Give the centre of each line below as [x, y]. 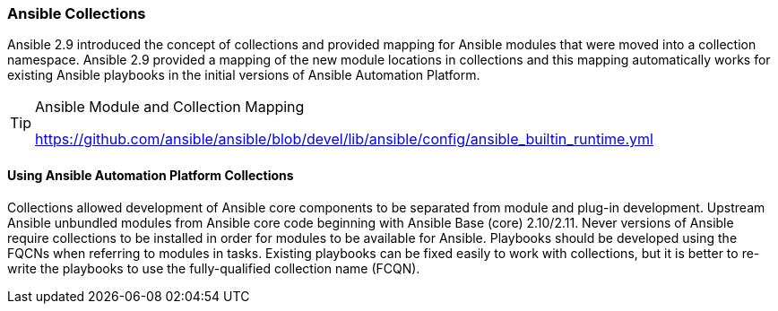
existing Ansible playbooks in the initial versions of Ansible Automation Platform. [244, 75]
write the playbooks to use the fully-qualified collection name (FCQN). [214, 268]
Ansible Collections [77, 13]
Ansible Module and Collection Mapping [170, 107]
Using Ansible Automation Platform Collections [151, 175]
